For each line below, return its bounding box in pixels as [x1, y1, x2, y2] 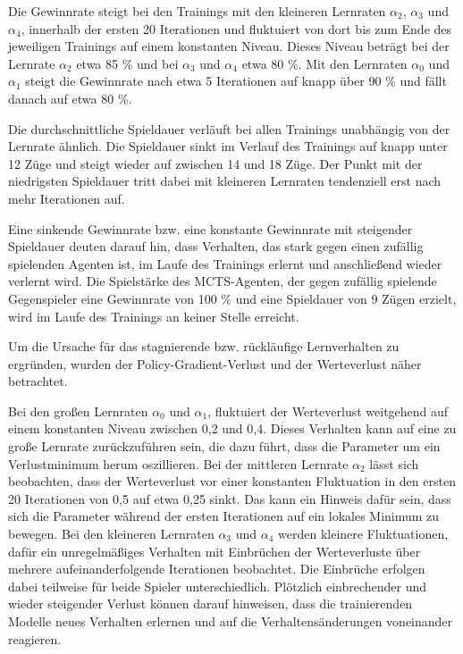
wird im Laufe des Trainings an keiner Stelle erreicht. [8, 306, 299, 325]
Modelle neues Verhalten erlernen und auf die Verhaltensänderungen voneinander [8, 612, 453, 630]
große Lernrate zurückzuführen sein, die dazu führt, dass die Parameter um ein [8, 437, 441, 456]
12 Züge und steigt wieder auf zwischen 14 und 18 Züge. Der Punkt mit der [8, 154, 423, 172]
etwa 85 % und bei [76, 54, 179, 72]
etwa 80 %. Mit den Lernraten [241, 54, 408, 72]
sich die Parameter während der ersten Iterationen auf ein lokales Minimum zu [8, 507, 440, 525]
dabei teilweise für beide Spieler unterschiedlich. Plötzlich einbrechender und [8, 576, 427, 595]
